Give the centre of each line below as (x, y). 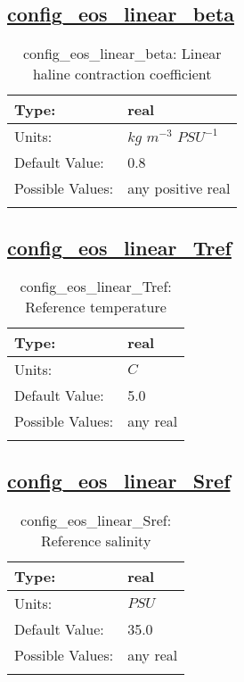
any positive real (179, 188)
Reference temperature (96, 307)
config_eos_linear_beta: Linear (122, 54)
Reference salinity (96, 540)
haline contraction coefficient (122, 74)
